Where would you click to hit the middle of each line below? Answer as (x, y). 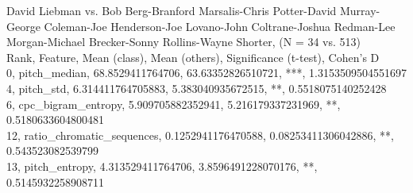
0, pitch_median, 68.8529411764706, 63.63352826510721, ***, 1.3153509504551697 (207, 73)
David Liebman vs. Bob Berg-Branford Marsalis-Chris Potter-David (172, 10)
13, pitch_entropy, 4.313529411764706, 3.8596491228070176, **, (162, 166)
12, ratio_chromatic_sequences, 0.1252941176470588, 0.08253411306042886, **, (200, 135)
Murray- (360, 10)
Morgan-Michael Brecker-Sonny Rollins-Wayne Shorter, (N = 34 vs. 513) (184, 42)
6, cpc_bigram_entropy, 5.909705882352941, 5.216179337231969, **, (174, 104)
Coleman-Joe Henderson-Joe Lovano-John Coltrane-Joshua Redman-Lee (220, 26)
